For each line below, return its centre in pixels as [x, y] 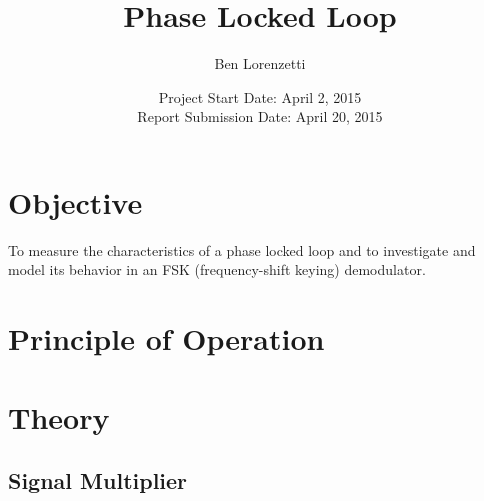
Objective [75, 201]
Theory [59, 416]
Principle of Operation [166, 338]
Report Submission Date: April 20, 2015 [260, 116]
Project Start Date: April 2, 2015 [260, 96]
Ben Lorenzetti [260, 63]
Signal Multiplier [98, 480]
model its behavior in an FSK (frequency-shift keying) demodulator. [217, 269]
